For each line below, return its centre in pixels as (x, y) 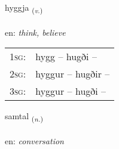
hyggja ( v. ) (24, 8)
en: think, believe (35, 32)
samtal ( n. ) (24, 117)
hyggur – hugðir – (73, 74)
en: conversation (34, 141)
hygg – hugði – (66, 57)
